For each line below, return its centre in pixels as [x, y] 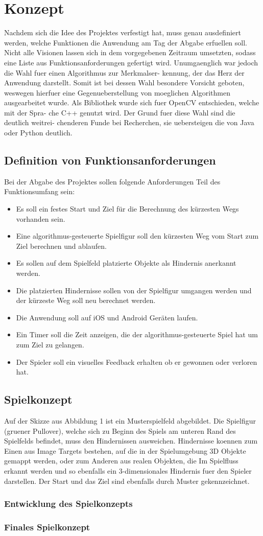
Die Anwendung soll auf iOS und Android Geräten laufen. [107, 317]
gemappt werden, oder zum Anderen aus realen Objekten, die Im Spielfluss [121, 461]
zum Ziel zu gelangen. [50, 344]
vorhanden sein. [41, 218]
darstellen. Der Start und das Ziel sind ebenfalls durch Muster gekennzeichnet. [127, 481]
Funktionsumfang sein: [40, 191]
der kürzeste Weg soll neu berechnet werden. [86, 300]
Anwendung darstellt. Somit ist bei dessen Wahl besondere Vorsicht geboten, [124, 83]
